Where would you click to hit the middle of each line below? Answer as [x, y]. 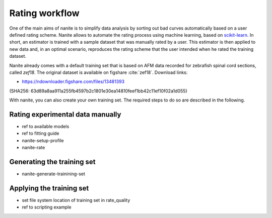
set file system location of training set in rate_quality [76, 200]
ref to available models [46, 126]
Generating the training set [52, 161]
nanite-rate [33, 148]
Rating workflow [45, 13]
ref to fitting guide [41, 134]
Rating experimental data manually [65, 114]
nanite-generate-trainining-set [54, 174]
